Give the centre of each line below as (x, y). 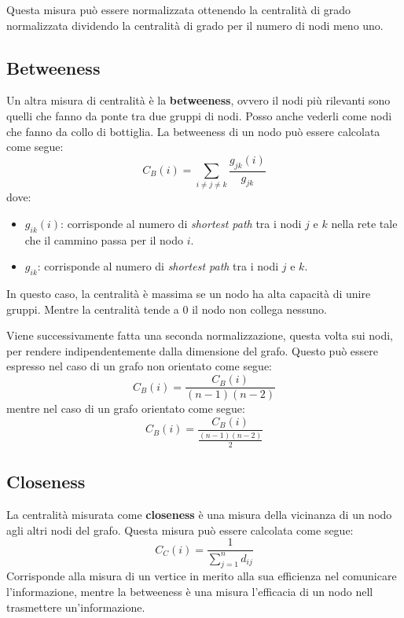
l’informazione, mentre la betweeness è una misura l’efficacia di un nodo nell (190, 591)
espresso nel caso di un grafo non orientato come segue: (140, 366)
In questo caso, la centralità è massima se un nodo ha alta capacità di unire (189, 294)
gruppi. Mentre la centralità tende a (93, 309)
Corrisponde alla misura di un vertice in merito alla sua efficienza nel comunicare (202, 576)
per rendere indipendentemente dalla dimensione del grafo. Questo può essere (193, 350)
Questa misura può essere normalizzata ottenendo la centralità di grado (178, 9)
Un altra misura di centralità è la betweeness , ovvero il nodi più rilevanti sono (198, 100)
